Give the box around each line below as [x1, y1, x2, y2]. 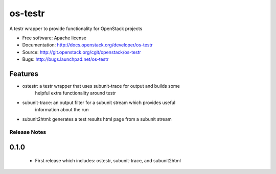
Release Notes [9, 129, 47, 136]
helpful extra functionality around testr [35, 90, 116, 96]
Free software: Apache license [22, 35, 87, 41]
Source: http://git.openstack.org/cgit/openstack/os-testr [22, 49, 142, 55]
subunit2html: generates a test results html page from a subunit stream [22, 116, 172, 122]
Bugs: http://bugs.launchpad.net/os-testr [22, 56, 109, 62]
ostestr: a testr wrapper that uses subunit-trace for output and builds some [22, 83, 180, 89]
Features [9, 69, 38, 78]
